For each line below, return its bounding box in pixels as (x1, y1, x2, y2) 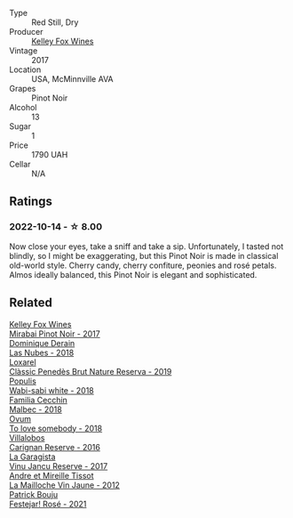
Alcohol (9, 102, 37, 112)
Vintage (9, 45, 38, 56)
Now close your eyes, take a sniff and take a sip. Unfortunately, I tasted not (9, 240, 284, 252)
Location (9, 64, 42, 75)
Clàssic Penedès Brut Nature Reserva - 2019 (9, 366, 172, 376)
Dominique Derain (9, 337, 75, 348)
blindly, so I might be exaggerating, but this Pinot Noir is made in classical (9, 250, 279, 261)
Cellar (9, 159, 31, 169)
